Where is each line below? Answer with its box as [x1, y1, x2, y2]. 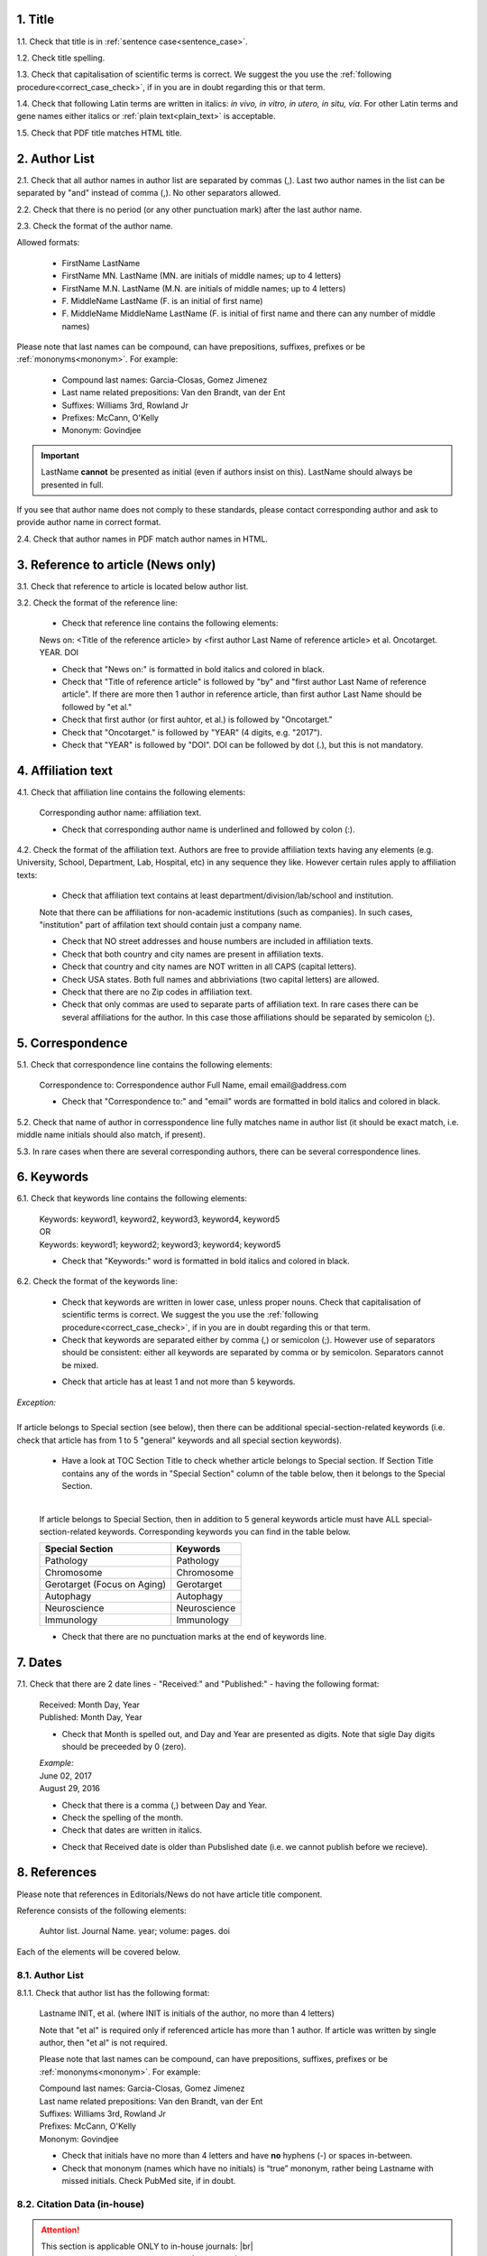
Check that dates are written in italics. [61, 1825, 203, 1835]
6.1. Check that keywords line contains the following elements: [16, 1193, 248, 1204]
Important [41, 449, 80, 460]
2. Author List [16, 151, 95, 166]
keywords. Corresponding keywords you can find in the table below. [97, 1526, 351, 1538]
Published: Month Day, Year [39, 1712, 142, 1723]
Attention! [41, 2224, 80, 2235]
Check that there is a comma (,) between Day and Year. [61, 1799, 268, 1810]
